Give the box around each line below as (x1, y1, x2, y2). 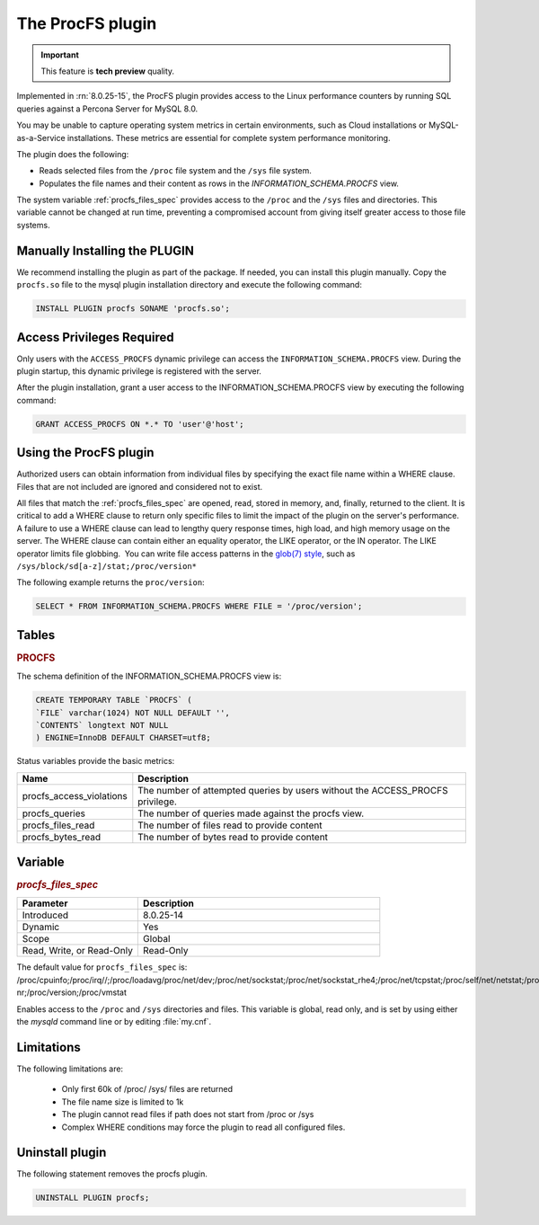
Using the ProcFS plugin (16, 445, 155, 460)
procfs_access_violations (22, 789, 128, 802)
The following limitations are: (16, 1063, 124, 1074)
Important (40, 49, 80, 60)
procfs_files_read (22, 819, 95, 831)
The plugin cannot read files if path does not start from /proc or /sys (61, 1109, 314, 1120)
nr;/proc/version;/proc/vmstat (16, 987, 128, 998)
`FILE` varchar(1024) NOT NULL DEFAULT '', (35, 707, 231, 718)
